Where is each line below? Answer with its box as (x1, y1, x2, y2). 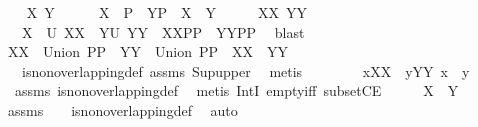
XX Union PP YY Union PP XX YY (7, 41, 289, 62)
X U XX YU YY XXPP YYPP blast (21, 21, 305, 42)
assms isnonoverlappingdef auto (7, 99, 238, 120)
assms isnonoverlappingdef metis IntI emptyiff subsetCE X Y (14, 80, 459, 101)
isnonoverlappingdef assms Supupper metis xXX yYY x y (21, 60, 470, 81)
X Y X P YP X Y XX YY (26, 2, 308, 22)
